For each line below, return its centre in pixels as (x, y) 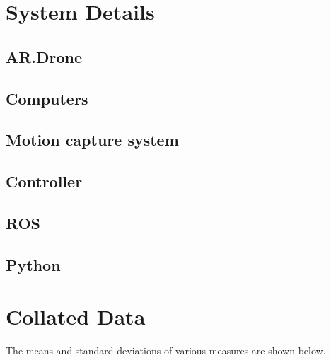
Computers (47, 98)
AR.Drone (44, 56)
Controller (44, 181)
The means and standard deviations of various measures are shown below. (166, 350)
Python (33, 264)
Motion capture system (92, 140)
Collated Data (76, 317)
